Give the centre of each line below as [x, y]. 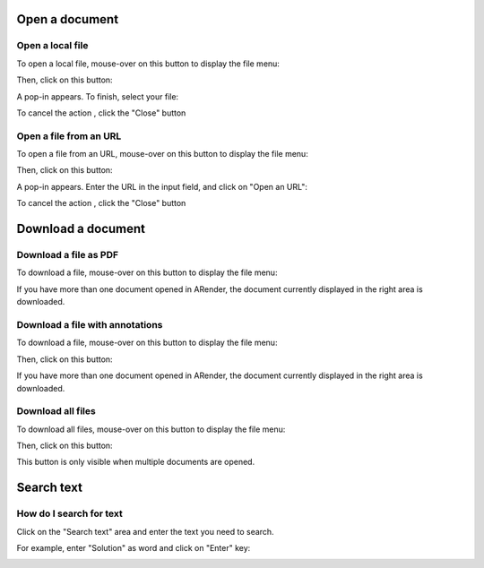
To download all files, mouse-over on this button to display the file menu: [151, 429]
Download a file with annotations [90, 324]
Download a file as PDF [68, 255]
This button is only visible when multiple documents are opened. [136, 462]
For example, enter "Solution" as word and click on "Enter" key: [134, 547]
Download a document [81, 229]
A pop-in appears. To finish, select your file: [98, 96]
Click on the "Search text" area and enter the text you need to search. [145, 531]
